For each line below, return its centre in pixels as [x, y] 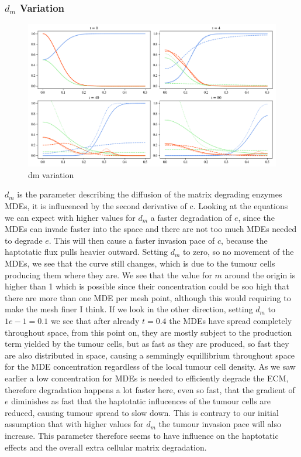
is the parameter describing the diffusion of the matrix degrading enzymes [150, 194]
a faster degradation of [191, 217]
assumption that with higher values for [74, 424]
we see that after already [95, 320]
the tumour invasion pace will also [220, 424]
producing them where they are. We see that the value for [108, 274]
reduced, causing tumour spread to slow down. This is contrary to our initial [142, 412]
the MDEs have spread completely [231, 320]
